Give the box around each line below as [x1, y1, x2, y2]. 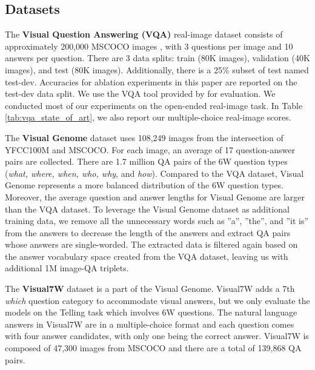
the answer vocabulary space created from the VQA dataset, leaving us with [5, 249, 288, 262]
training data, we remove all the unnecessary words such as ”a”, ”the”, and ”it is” [5, 214, 309, 227]
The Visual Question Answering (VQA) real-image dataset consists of [5, 28, 283, 41]
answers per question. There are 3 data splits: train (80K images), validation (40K [5, 51, 310, 64]
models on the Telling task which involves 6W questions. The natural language [5, 306, 297, 319]
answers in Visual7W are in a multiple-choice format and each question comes [5, 317, 294, 330]
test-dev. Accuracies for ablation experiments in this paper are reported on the [5, 75, 297, 88]
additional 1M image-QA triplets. [5, 262, 129, 274]
